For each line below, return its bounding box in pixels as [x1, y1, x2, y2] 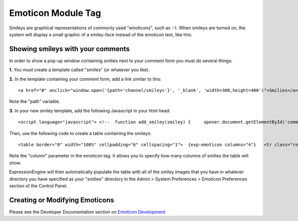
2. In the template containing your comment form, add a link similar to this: [9, 76, 161, 82]
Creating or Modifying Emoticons [9, 196, 114, 204]
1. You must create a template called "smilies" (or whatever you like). [9, 67, 150, 73]
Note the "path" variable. [9, 98, 61, 104]
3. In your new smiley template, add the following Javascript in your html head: [9, 107, 171, 114]
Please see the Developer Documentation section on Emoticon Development [9, 209, 166, 215]
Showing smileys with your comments [9, 45, 130, 53]
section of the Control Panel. [9, 183, 68, 189]
